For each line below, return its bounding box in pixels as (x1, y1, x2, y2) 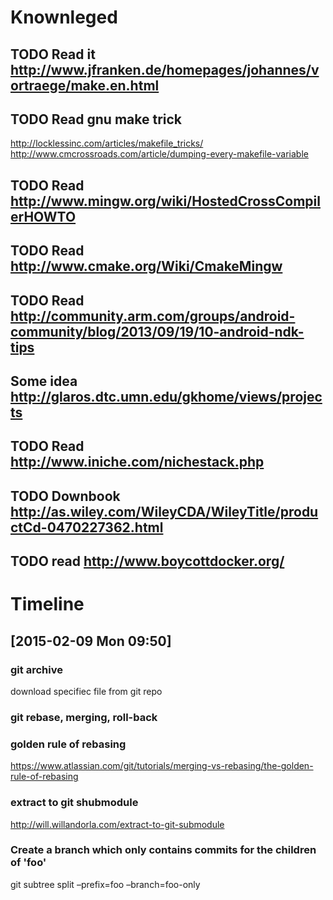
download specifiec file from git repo (10, 686, 163, 697)
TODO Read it (10, 46, 96, 63)
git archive (10, 662, 63, 676)
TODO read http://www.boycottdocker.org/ (10, 553, 285, 570)
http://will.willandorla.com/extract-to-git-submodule (10, 818, 225, 830)
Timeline (10, 593, 85, 616)
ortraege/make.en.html (10, 77, 160, 94)
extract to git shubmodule (10, 796, 139, 810)
